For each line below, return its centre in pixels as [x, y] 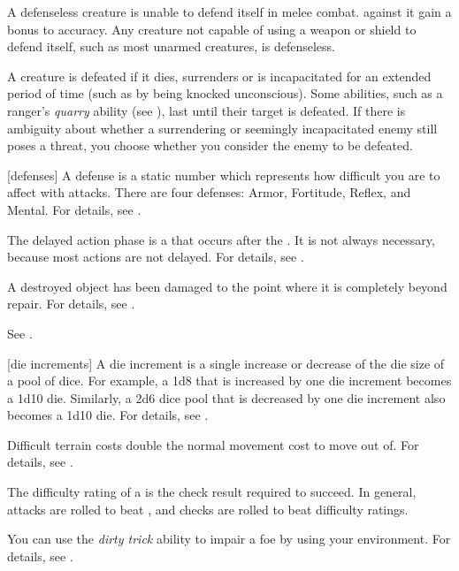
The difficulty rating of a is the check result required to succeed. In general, [212, 492]
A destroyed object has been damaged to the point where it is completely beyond [227, 286]
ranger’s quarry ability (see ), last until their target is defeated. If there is [207, 110]
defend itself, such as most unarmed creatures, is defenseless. [171, 46]
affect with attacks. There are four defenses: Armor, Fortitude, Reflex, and [209, 192]
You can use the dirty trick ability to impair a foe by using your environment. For [229, 539]
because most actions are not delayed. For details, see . [156, 257]
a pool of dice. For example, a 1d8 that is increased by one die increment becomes [229, 381]
